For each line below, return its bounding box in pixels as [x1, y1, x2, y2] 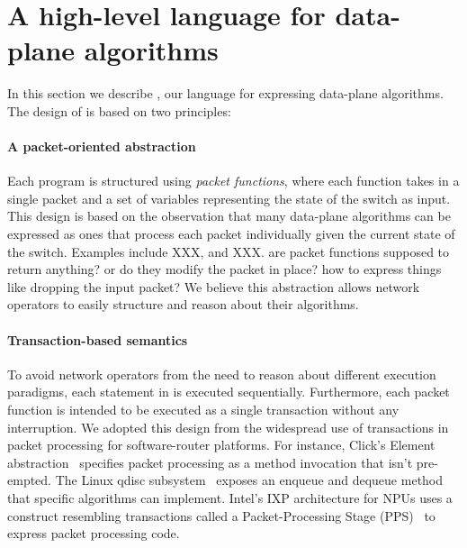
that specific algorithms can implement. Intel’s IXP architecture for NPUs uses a [7, 489, 453, 507]
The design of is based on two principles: [7, 101, 231, 120]
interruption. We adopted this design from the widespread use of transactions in [7, 417, 449, 436]
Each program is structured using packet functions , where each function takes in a [7, 171, 460, 190]
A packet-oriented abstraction [7, 137, 196, 156]
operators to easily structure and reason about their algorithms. [7, 295, 359, 314]
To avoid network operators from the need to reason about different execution [7, 364, 436, 383]
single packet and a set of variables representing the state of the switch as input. [7, 188, 451, 207]
